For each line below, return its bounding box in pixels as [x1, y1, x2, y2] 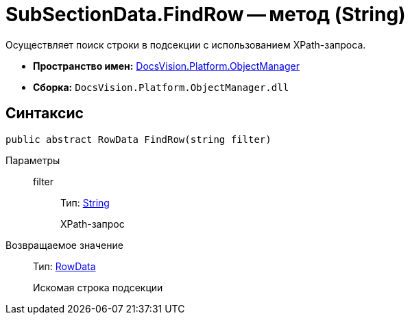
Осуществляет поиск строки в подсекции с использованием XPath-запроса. [5, 38, 366, 51]
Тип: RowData [33, 260, 96, 272]
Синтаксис [5, 105, 84, 122]
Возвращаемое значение [5, 239, 123, 251]
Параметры [5, 154, 60, 166]
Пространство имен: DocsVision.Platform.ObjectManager [33, 59, 300, 72]
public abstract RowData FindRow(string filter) [5, 133, 272, 145]
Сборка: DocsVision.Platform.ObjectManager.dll [33, 81, 289, 93]
